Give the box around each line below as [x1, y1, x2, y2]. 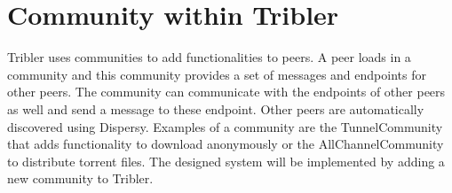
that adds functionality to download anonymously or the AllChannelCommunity [7, 135, 444, 153]
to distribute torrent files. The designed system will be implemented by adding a [7, 151, 445, 170]
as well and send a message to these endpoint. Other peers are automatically [7, 99, 424, 118]
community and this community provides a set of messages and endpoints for [7, 65, 426, 83]
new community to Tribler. [7, 169, 154, 188]
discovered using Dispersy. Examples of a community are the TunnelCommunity [7, 117, 443, 135]
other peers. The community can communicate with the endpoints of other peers [7, 82, 446, 101]
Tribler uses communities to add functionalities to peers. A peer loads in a [7, 48, 411, 66]
